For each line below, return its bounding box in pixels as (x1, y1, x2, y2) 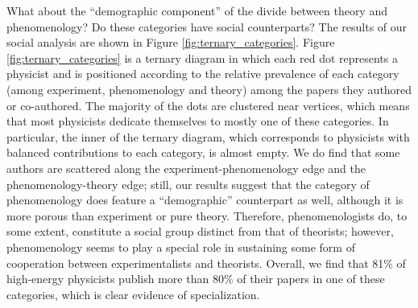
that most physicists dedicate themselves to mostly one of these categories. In (6, 113, 389, 129)
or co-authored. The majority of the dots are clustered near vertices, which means (6, 97, 410, 113)
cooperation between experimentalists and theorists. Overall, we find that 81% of (6, 254, 406, 271)
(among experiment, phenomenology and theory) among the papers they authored (6, 80, 412, 97)
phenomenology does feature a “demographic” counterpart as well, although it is (6, 191, 404, 208)
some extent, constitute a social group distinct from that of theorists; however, (6, 223, 394, 240)
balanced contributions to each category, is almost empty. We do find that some (6, 144, 400, 161)
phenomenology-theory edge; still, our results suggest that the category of (6, 175, 370, 192)
